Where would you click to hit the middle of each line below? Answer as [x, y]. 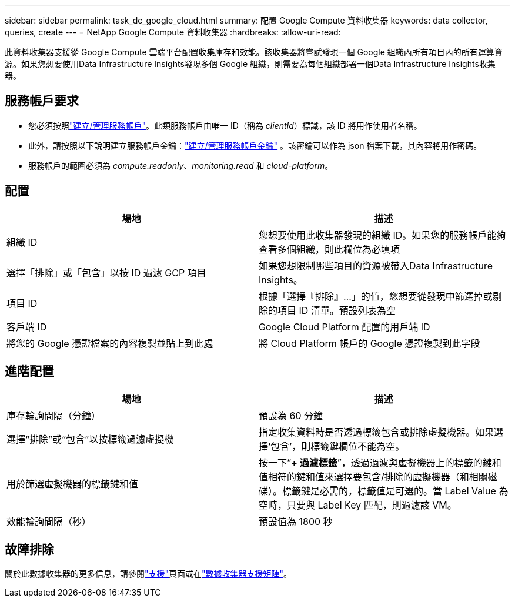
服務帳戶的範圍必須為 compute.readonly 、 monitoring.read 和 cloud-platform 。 [181, 165]
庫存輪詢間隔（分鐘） [54, 415]
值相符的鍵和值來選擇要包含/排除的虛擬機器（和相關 [373, 476]
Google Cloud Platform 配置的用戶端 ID [345, 327]
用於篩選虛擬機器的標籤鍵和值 [73, 484]
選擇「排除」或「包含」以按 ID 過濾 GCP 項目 [106, 272]
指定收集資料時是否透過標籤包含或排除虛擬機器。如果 [377, 432]
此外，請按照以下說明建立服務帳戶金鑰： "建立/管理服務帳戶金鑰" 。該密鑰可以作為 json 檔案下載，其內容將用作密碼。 [255, 145]
